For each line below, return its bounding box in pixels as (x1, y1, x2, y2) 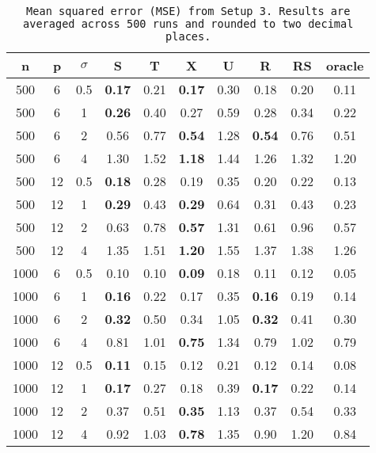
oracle (326, 56, 364, 74)
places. (165, 30, 211, 43)
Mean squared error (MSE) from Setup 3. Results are (26, 5, 351, 17)
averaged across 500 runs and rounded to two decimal (23, 17, 354, 30)
